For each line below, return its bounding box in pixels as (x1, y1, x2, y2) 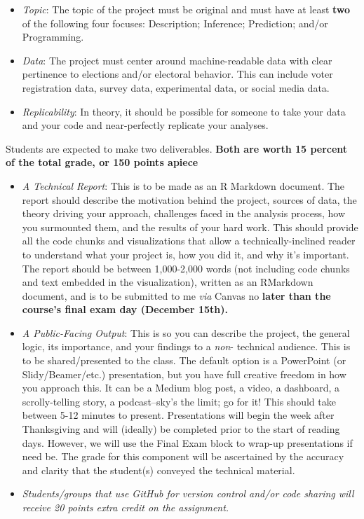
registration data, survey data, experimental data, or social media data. (22, 80, 330, 95)
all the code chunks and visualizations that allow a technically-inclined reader (22, 233, 356, 248)
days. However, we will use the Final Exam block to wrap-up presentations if (22, 435, 353, 450)
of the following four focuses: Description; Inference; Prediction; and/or (22, 15, 328, 30)
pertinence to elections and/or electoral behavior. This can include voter (22, 67, 333, 81)
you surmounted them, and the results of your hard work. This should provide (22, 219, 358, 234)
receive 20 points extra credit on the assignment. (22, 500, 229, 514)
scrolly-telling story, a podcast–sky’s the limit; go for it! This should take (22, 394, 336, 408)
